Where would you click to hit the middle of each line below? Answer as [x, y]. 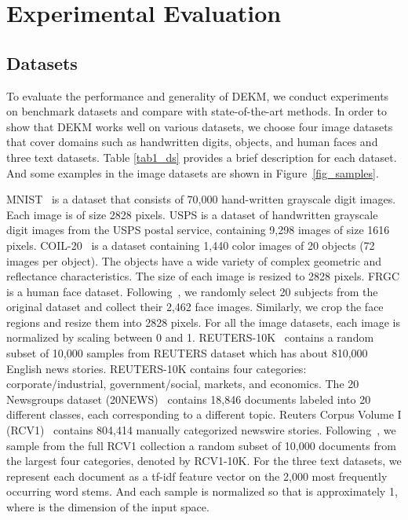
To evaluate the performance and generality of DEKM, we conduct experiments [198, 95]
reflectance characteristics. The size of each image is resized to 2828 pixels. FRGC [203, 276]
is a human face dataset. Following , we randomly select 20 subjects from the [192, 291]
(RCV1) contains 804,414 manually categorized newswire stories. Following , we [201, 430]
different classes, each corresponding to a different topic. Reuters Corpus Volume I [204, 414]
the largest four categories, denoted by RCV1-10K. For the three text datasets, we [204, 461]
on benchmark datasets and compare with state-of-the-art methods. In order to [197, 111]
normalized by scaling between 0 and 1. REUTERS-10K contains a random [190, 337]
